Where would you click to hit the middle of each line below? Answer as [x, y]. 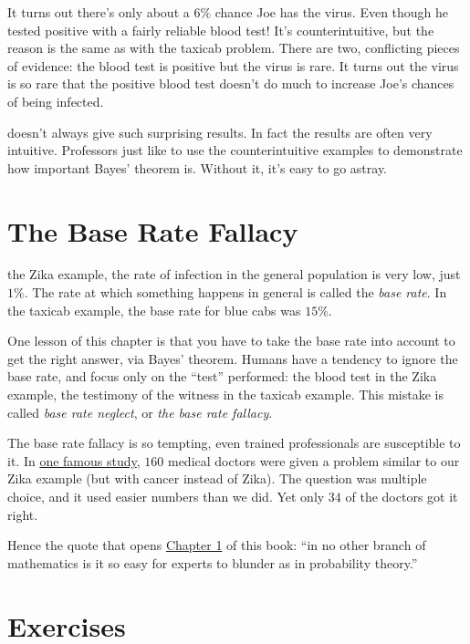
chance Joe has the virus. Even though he [332, 12]
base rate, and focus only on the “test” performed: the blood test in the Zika [222, 376]
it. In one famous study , [74, 460]
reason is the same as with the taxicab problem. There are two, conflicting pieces [234, 48]
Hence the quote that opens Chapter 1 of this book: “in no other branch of [217, 545]
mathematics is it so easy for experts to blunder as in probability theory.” [213, 562]
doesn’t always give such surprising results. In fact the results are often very [220, 132]
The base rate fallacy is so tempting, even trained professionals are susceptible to [234, 443]
